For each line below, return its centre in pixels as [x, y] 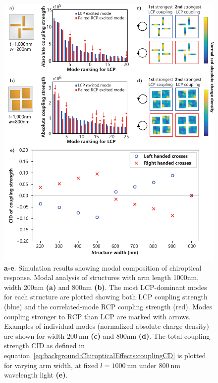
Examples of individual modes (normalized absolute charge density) [107, 326]
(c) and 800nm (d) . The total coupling [150, 335]
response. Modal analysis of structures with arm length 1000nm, [102, 277]
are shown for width [34, 335]
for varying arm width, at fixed [51, 365]
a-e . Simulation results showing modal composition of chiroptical [103, 267]
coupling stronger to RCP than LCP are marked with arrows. [97, 316]
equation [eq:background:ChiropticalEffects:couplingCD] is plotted [105, 355]
